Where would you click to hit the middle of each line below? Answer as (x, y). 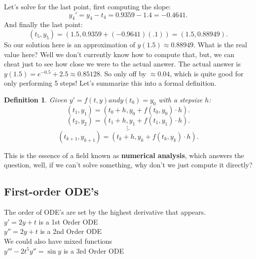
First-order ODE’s (52, 191)
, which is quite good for (207, 73)
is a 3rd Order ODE (94, 250)
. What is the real (220, 44)
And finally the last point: (43, 24)
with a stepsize (181, 99)
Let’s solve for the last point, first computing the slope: (88, 6)
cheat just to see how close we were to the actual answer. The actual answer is (122, 64)
